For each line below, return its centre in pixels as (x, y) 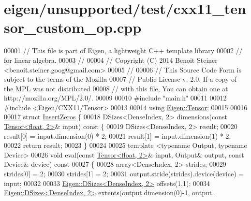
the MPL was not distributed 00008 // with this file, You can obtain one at (116, 88)
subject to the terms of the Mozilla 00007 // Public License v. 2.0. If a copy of (120, 79)
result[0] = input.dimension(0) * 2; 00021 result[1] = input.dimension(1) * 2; (118, 136)
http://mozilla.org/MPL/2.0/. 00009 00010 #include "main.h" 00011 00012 (115, 98)
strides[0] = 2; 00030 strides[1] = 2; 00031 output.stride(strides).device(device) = (124, 174)
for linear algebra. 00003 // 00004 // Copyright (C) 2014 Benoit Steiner (111, 60)
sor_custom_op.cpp (73, 27)
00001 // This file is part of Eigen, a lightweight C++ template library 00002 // (123, 50)
